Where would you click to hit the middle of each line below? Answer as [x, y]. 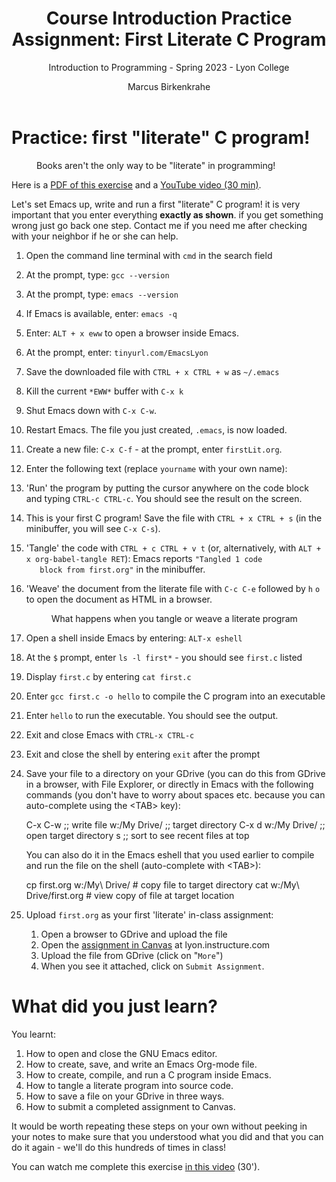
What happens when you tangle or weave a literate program [174, 618]
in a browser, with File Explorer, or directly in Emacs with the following [169, 784]
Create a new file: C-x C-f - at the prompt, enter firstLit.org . [154, 449]
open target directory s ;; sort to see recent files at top [137, 835]
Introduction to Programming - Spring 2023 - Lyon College [169, 67]
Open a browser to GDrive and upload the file [134, 934]
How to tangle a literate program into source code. [129, 1085]
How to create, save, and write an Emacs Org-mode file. [141, 1064]
